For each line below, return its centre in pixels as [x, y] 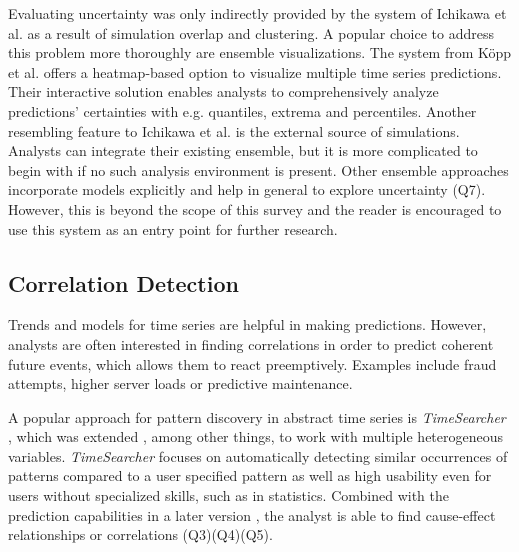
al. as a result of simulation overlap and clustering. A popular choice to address [251, 32]
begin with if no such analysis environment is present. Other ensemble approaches [258, 169]
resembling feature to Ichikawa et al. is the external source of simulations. [234, 130]
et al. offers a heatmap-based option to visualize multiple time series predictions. [255, 71]
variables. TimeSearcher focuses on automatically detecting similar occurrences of [258, 455]
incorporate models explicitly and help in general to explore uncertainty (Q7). [247, 189]
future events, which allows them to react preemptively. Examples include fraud [252, 363]
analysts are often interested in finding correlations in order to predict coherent [251, 343]
